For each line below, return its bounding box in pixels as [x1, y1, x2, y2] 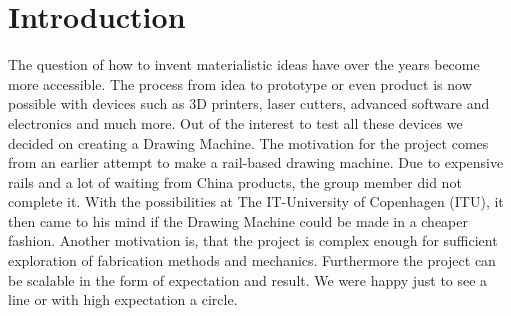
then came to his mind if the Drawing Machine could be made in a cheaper [8, 210, 468, 231]
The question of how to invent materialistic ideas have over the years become [8, 54, 480, 75]
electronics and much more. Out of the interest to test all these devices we [8, 112, 463, 133]
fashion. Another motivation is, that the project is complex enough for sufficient [8, 230, 498, 251]
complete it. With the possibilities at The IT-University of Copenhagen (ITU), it [8, 191, 504, 212]
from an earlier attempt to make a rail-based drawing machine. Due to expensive [8, 152, 504, 173]
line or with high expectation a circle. [8, 289, 238, 310]
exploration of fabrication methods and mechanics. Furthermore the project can [8, 250, 496, 271]
